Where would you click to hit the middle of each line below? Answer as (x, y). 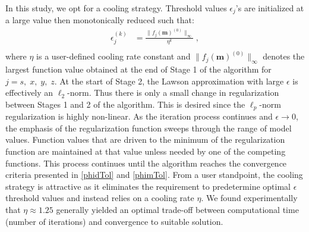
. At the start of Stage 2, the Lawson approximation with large (169, 81)
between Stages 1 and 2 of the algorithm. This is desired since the (125, 104)
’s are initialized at (270, 8)
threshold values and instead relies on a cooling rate (100, 198)
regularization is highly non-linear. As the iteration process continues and (139, 116)
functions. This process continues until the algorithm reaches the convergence (146, 163)
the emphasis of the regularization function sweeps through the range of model (149, 128)
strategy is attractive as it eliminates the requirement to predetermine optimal (148, 186)
